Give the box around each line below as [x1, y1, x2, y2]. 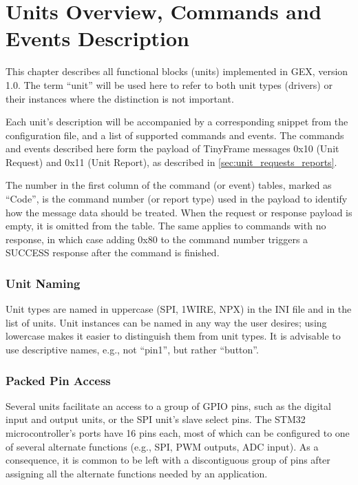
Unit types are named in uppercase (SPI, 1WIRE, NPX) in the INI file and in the [6, 302, 352, 316]
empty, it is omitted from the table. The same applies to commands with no [6, 218, 326, 233]
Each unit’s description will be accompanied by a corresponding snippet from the [6, 114, 348, 129]
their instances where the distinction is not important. [6, 91, 234, 105]
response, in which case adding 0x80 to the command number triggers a [6, 231, 308, 246]
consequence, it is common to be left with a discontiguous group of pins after [6, 453, 330, 467]
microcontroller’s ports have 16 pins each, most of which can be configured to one [6, 426, 350, 440]
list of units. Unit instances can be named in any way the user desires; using [6, 315, 327, 329]
